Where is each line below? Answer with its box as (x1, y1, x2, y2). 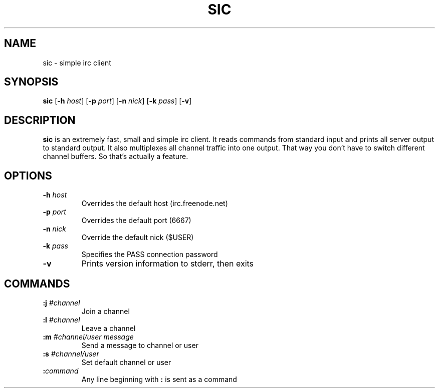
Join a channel (81, 306, 130, 315)
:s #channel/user (43, 349, 99, 358)
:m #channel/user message (43, 332, 134, 341)
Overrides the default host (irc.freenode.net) (81, 199, 228, 208)
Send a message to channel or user (81, 340, 198, 349)
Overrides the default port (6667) (81, 216, 191, 225)
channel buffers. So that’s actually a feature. (43, 152, 188, 161)
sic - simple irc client (43, 58, 111, 67)
